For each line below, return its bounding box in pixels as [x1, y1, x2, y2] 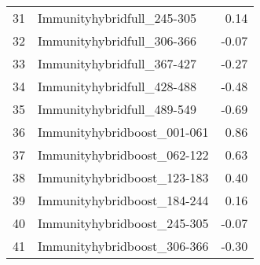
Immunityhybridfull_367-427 [38, 54, 196, 72]
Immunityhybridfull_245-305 [38, 9, 196, 27]
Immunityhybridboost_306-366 [38, 237, 209, 255]
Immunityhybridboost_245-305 [38, 214, 209, 232]
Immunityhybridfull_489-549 [38, 100, 196, 118]
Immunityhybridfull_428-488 [38, 77, 196, 95]
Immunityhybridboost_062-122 [38, 145, 209, 164]
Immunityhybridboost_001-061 [38, 123, 209, 141]
